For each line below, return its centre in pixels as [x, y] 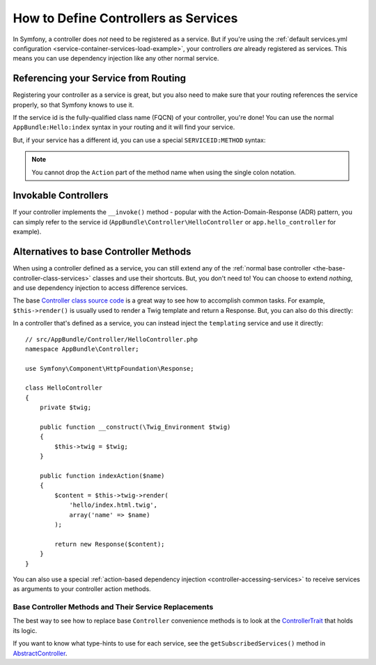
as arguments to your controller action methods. [82, 589]
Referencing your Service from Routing [100, 78]
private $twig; [65, 407]
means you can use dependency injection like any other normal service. [116, 59]
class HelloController [64, 388]
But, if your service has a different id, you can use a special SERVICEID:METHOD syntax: [139, 140]
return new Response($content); [110, 544]
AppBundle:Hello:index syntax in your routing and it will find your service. [124, 127]
